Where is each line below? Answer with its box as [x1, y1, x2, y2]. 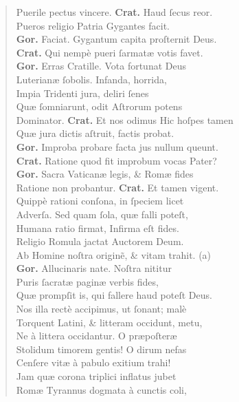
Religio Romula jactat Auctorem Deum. [16, 234, 184, 248]
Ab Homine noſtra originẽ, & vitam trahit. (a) [16, 247, 212, 262]
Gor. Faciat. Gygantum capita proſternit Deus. [16, 32, 217, 46]
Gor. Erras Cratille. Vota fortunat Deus [16, 59, 186, 73]
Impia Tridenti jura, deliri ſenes [16, 85, 149, 100]
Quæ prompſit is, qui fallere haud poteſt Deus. [16, 288, 212, 302]
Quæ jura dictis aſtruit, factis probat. [16, 126, 174, 140]
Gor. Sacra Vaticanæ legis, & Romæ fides [16, 167, 194, 181]
